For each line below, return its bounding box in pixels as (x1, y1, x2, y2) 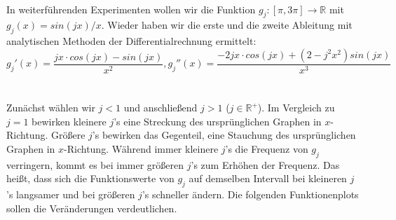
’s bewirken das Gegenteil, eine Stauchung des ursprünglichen (92, 128, 356, 142)
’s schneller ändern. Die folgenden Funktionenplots (142, 186, 359, 201)
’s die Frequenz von (225, 141, 308, 156)
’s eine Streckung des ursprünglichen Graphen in (114, 114, 322, 128)
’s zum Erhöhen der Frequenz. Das (191, 157, 340, 172)
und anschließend (123, 100, 198, 114)
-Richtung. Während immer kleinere (64, 141, 219, 156)
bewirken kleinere (32, 114, 107, 128)
